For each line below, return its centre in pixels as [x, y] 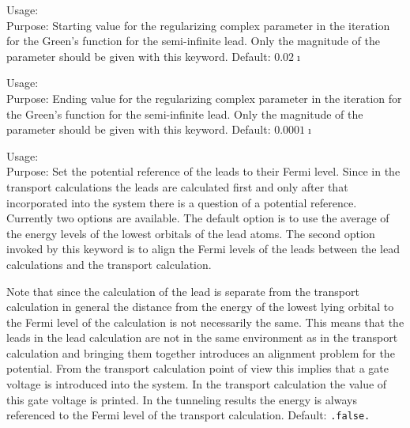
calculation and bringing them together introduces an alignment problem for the [201, 352]
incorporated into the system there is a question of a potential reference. [182, 202]
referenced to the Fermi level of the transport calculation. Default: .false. [188, 415]
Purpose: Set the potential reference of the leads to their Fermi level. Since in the [203, 171]
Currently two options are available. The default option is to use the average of [198, 218]
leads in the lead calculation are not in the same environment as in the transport [202, 337]
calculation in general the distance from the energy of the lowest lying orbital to [200, 307]
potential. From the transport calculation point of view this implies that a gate [197, 368]
